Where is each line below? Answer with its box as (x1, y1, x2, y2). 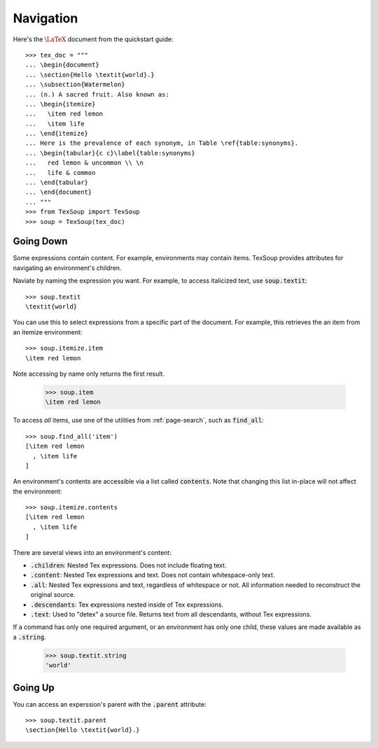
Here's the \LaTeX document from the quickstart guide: (13, 35, 174, 43)
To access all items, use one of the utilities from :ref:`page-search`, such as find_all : (13, 416, 264, 425)
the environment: (13, 487, 62, 495)
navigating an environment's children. (13, 263, 122, 272)
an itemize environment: (13, 327, 83, 336)
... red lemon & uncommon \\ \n (25, 159, 143, 167)
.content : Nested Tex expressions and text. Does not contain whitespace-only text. (30, 571, 275, 579)
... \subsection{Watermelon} (25, 80, 125, 89)
